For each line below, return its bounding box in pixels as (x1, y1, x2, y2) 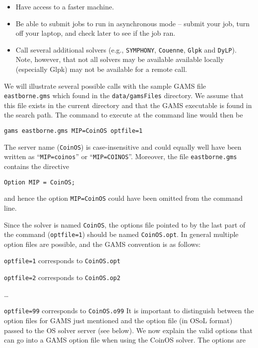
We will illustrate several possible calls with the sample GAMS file (4, 80, 206, 91)
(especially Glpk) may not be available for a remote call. (15, 64, 187, 74)
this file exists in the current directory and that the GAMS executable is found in (4, 100, 252, 110)
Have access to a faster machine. (15, 1, 114, 11)
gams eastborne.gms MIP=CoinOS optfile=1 (4, 127, 143, 135)
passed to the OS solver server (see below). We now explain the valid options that (4, 325, 253, 335)
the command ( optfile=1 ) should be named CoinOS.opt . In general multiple (4, 229, 239, 239)
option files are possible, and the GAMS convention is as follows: (4, 238, 201, 249)
